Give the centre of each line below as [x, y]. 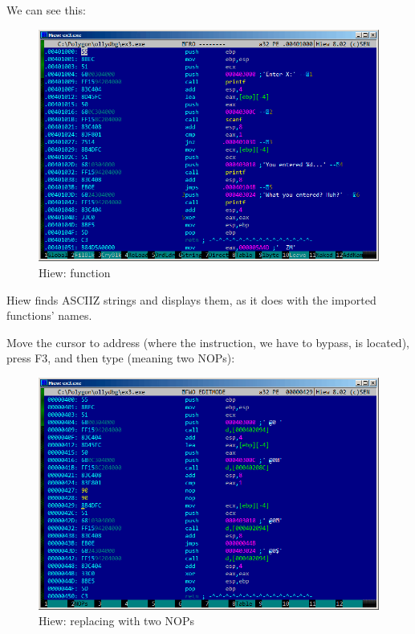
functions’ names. [49, 315]
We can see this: [46, 10]
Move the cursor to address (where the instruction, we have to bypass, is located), [208, 342]
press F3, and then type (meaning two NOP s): [121, 358]
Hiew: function [75, 272]
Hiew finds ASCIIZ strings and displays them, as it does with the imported [191, 299]
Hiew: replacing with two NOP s [116, 621]
